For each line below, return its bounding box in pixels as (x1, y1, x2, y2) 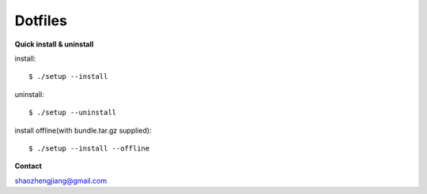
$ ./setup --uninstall (28, 108, 117, 118)
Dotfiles (14, 12, 67, 29)
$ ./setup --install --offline (28, 144, 150, 153)
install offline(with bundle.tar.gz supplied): (14, 125, 152, 135)
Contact (14, 162, 43, 171)
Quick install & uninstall (14, 39, 94, 49)
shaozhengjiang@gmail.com (14, 176, 107, 185)
